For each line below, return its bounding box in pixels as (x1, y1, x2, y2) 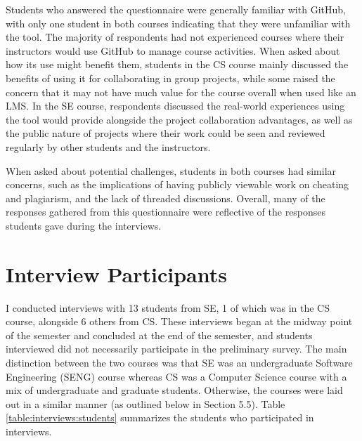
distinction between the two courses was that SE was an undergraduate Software (6, 355, 353, 369)
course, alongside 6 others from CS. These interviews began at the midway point (6, 314, 353, 329)
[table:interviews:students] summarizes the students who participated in (6, 410, 314, 425)
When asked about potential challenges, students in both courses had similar (6, 163, 337, 178)
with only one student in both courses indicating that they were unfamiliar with (6, 15, 351, 30)
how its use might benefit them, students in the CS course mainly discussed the (6, 57, 349, 72)
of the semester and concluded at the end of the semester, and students (6, 327, 313, 342)
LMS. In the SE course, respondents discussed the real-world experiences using (6, 98, 345, 113)
